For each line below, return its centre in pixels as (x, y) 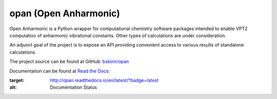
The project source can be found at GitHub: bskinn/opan (69, 62)
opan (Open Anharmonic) (65, 13)
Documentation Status (74, 87)
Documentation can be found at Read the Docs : (60, 71)
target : (17, 80)
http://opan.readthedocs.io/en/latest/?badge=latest (104, 80)
